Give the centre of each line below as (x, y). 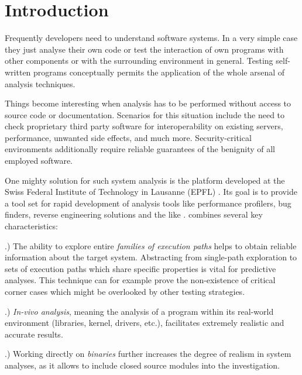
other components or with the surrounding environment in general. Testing (139, 61)
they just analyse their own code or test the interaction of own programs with (144, 49)
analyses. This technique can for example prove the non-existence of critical (140, 280)
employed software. (39, 161)
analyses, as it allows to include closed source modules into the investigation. (143, 365)
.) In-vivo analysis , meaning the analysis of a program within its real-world (139, 311)
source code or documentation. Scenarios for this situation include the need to (145, 114)
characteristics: (31, 226)
